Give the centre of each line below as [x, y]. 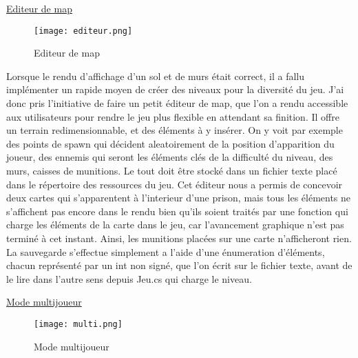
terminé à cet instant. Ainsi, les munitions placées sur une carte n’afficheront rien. [179, 238]
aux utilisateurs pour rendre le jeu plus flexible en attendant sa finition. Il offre [173, 116]
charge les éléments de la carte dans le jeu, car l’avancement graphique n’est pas [175, 225]
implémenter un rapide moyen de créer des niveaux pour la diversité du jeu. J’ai [175, 89]
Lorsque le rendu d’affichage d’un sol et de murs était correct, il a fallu [156, 76]
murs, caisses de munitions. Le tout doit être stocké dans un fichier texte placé [172, 170]
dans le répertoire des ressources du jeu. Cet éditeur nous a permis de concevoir [175, 184]
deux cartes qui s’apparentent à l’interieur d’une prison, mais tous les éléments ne [179, 198]
